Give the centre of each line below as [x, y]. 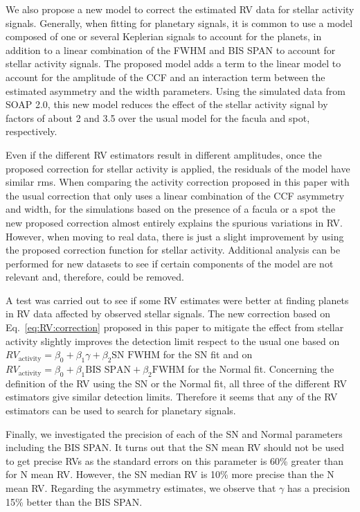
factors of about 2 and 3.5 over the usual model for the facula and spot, [158, 117]
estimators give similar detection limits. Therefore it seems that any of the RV [172, 397]
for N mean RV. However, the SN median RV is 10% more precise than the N [170, 474]
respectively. [31, 131]
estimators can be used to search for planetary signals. [121, 411]
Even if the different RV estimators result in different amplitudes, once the [164, 154]
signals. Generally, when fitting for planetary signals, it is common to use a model [179, 23]
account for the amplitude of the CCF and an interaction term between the [165, 77]
